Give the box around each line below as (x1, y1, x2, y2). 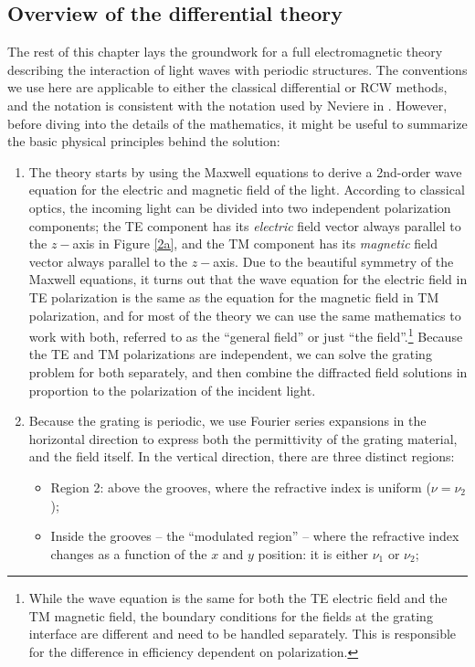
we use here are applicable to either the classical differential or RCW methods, (7, 78, 448, 97)
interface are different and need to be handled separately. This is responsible (28, 624, 457, 643)
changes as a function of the (50, 544, 207, 563)
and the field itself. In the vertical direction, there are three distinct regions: (28, 447, 455, 466)
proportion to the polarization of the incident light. (28, 380, 316, 399)
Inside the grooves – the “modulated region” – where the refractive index (50, 526, 459, 545)
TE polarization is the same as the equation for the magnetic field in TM (28, 287, 439, 306)
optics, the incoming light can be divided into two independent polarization (28, 197, 451, 217)
